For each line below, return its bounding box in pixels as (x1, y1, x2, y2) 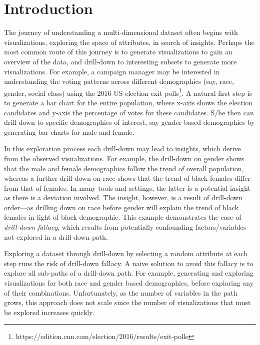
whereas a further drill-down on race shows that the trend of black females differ (4, 173, 250, 183)
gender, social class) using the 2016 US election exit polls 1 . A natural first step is (4, 86, 252, 98)
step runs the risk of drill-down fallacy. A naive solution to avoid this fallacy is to (4, 258, 253, 268)
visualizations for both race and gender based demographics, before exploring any (4, 278, 254, 288)
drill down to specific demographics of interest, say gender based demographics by (4, 117, 255, 127)
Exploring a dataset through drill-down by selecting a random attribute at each (4, 248, 248, 259)
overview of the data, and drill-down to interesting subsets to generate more (4, 56, 237, 66)
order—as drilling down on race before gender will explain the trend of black (4, 202, 238, 212)
